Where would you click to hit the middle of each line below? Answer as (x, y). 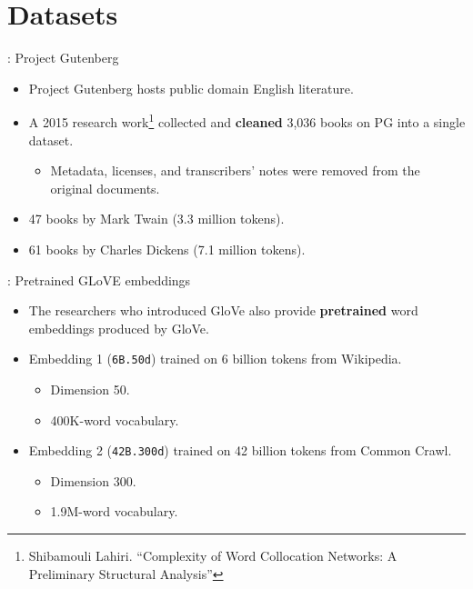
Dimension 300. (93, 480)
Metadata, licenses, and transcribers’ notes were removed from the (235, 170)
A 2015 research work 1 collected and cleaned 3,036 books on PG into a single (247, 120)
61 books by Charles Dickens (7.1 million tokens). (167, 249)
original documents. (105, 188)
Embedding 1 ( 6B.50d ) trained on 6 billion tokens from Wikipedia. (215, 359)
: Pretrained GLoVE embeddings (99, 280)
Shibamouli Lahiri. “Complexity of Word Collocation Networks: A (213, 555)
